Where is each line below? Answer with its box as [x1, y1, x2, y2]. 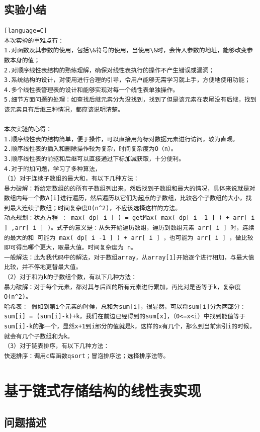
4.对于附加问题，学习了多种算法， [4, 165, 101, 172]
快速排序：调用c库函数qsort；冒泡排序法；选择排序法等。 [4, 352, 169, 360]
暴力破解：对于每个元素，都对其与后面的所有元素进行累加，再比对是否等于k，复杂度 [4, 283, 241, 291]
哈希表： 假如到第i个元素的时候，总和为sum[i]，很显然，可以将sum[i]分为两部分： [4, 303, 246, 310]
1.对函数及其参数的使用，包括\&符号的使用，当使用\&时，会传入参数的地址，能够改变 [4, 47, 247, 54]
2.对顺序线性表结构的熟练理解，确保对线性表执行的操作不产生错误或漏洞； [4, 66, 215, 74]
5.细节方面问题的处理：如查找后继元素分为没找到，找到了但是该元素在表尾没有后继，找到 [4, 96, 256, 104]
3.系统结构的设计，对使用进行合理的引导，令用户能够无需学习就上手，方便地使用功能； [4, 76, 250, 84]
